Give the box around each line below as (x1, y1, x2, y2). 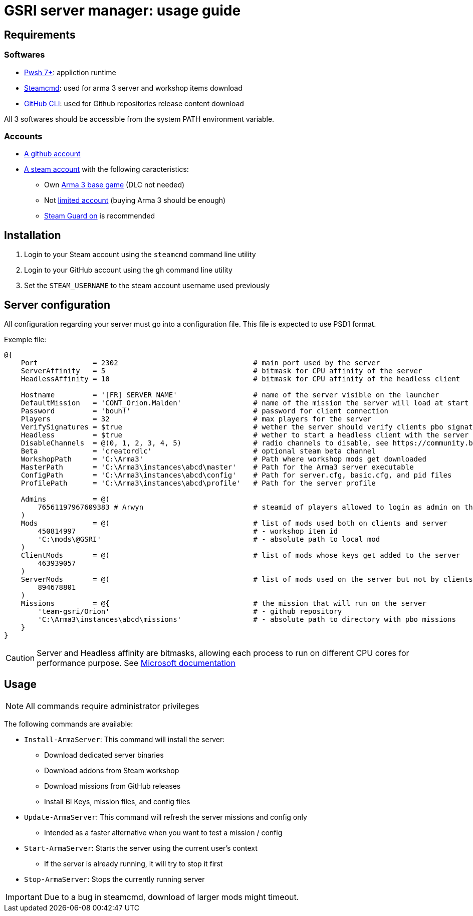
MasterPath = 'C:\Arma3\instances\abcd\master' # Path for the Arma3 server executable (21, 463, 414, 471)
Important (6, 891, 42, 902)
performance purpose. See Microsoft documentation (37, 657, 235, 668)
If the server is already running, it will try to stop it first (44, 859, 223, 868)
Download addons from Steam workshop (44, 766, 179, 775)
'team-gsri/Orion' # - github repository (38, 607, 342, 615)
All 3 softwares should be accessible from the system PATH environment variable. (4, 114, 275, 123)
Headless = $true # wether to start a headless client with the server (21, 430, 469, 439)
